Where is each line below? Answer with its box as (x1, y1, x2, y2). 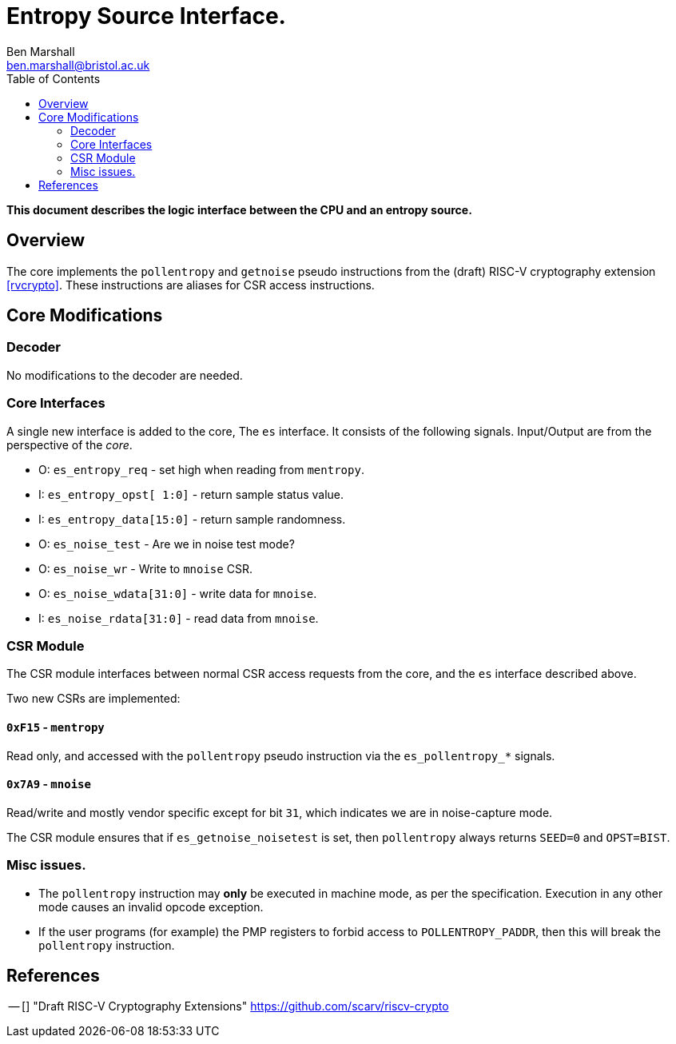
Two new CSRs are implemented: (6, 691, 181, 706)
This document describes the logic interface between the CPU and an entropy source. (6, 202, 472, 217)
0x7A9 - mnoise (6, 777, 91, 791)
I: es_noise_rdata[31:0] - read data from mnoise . (38, 611, 319, 625)
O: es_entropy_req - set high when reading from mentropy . (38, 462, 364, 476)
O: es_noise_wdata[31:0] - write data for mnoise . (38, 586, 317, 600)
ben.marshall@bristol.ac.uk (6, 58, 150, 72)
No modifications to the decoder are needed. (6, 368, 243, 382)
